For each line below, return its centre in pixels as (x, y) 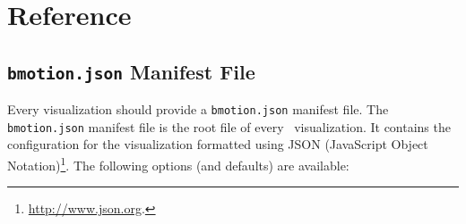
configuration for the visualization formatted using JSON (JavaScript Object (218, 144)
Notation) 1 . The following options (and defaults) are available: (178, 164)
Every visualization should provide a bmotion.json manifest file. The (198, 109)
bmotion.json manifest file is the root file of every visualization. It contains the (229, 126)
